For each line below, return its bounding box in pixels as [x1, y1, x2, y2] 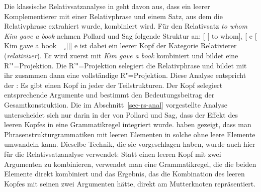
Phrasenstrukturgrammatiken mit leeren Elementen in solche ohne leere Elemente [4, 129, 255, 139]
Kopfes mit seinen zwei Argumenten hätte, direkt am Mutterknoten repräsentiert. [4, 178, 256, 188]
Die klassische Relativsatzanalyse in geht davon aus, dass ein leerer [4, 1, 210, 11]
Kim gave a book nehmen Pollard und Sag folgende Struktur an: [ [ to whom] [4, 30, 241, 41]
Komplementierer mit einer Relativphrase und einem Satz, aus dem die [4, 11, 223, 21]
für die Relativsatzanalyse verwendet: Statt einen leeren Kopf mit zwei [4, 148, 221, 159]
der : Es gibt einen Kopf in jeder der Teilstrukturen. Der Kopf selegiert [4, 79, 223, 90]
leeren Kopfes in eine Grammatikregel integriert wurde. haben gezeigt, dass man [4, 119, 251, 130]
